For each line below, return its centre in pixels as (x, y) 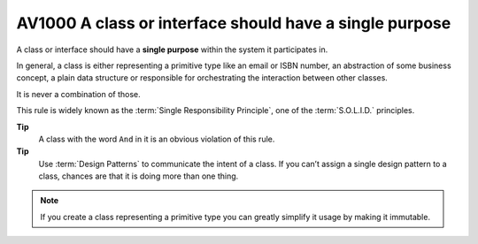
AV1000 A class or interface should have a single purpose (234, 23)
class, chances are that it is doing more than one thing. (139, 176)
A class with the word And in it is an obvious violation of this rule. (157, 139)
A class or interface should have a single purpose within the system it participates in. (172, 50)
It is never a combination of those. (78, 94)
